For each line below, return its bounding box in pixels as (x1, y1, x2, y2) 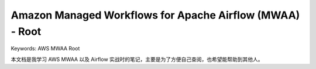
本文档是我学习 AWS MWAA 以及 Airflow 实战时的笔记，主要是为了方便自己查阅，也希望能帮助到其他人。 (11, 56, 263, 63)
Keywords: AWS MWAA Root (11, 45, 80, 52)
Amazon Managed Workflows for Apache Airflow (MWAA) (11, 9, 300, 21)
